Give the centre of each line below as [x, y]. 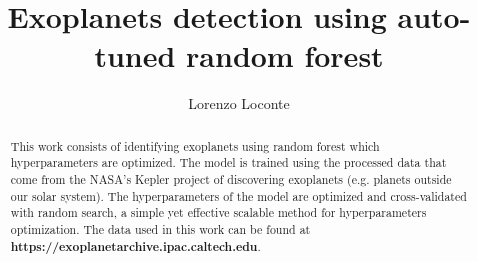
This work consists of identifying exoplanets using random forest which [195, 145]
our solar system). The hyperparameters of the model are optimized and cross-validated [238, 195]
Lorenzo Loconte [239, 103]
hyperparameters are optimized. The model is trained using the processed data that [228, 162]
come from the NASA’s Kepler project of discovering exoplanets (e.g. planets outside [231, 179]
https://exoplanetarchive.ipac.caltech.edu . [135, 246]
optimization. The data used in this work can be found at [160, 228]
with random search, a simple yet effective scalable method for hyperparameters [218, 212]
